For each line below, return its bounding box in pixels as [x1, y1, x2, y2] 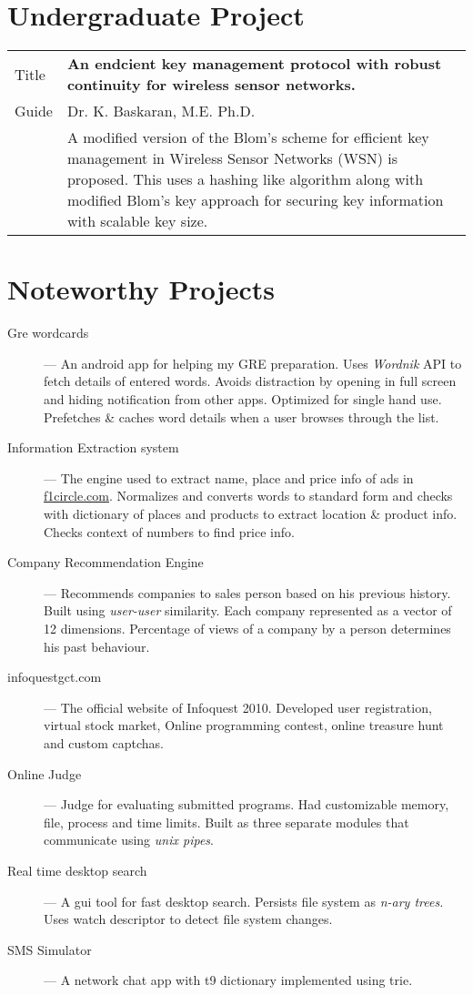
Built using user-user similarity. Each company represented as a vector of [44, 601, 452, 620]
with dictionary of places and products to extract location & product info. [44, 504, 458, 523]
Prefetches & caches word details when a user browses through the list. [44, 407, 439, 426]
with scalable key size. [66, 210, 208, 232]
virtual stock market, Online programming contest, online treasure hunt [44, 716, 444, 735]
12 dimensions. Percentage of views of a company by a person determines [44, 618, 451, 637]
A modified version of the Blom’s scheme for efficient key [66, 127, 429, 148]
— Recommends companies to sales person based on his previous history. [44, 583, 451, 602]
